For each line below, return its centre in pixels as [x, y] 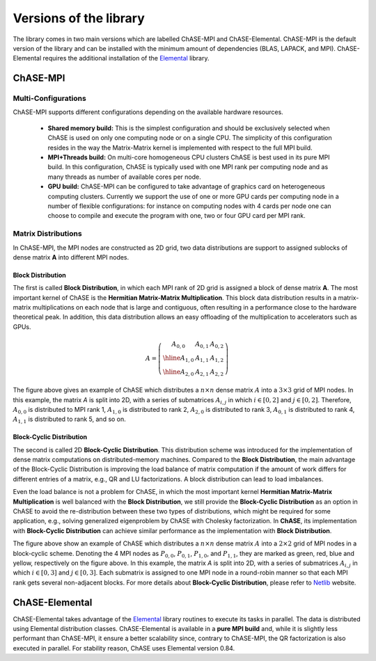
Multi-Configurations [49, 99]
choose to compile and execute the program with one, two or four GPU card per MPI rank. [177, 216]
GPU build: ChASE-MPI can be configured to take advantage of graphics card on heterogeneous [186, 186]
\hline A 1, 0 [178, 358]
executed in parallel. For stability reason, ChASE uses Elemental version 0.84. [124, 648]
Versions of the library [79, 18]
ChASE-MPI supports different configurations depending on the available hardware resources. [148, 112]
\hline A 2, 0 [178, 372]
